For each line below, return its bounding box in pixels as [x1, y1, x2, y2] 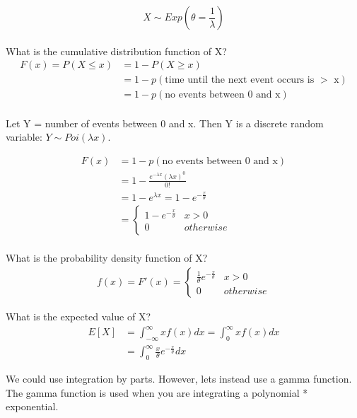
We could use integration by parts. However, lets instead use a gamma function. [6, 371, 352, 386]
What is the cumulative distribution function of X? [6, 43, 227, 58]
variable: [6, 129, 42, 144]
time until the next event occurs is [165, 75, 315, 86]
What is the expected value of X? [6, 309, 151, 324]
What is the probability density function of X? [6, 250, 208, 265]
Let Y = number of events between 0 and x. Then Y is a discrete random [6, 115, 324, 130]
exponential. [6, 399, 59, 414]
